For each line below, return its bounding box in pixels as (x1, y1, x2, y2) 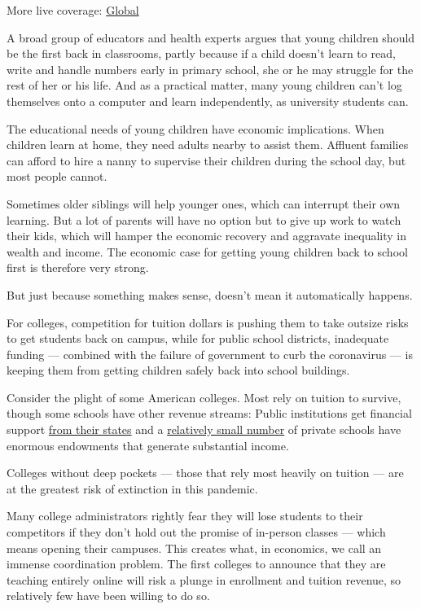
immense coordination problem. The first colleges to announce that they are (7, 555, 386, 572)
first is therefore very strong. (7, 259, 149, 276)
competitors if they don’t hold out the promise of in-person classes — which (7, 524, 386, 541)
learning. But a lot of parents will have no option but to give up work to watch (7, 211, 401, 228)
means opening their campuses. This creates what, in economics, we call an (7, 539, 382, 556)
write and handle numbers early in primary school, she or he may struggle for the (7, 60, 414, 77)
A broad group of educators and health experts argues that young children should (7, 28, 415, 46)
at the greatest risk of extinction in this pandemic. (7, 480, 258, 497)
